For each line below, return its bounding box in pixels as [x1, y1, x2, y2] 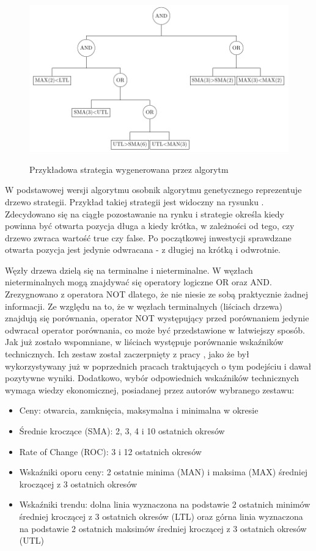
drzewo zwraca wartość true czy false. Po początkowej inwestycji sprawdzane [5, 231, 292, 244]
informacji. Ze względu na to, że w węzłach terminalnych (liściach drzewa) [5, 299, 283, 312]
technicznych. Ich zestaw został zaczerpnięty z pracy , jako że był [5, 348, 249, 360]
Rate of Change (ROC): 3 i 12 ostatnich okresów [19, 445, 202, 458]
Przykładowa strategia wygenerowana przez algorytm [29, 162, 229, 175]
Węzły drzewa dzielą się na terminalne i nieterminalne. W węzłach [5, 263, 253, 276]
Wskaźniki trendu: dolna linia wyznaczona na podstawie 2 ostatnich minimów [19, 498, 310, 511]
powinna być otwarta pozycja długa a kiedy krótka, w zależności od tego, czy [5, 219, 295, 232]
